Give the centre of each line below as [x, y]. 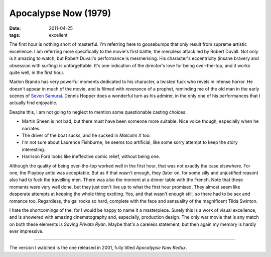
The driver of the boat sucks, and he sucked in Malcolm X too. [86, 135]
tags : [15, 35]
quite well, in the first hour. [37, 72]
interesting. [33, 149]
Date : [15, 28]
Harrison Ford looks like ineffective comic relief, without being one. [91, 156]
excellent [58, 35]
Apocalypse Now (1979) [60, 13]
